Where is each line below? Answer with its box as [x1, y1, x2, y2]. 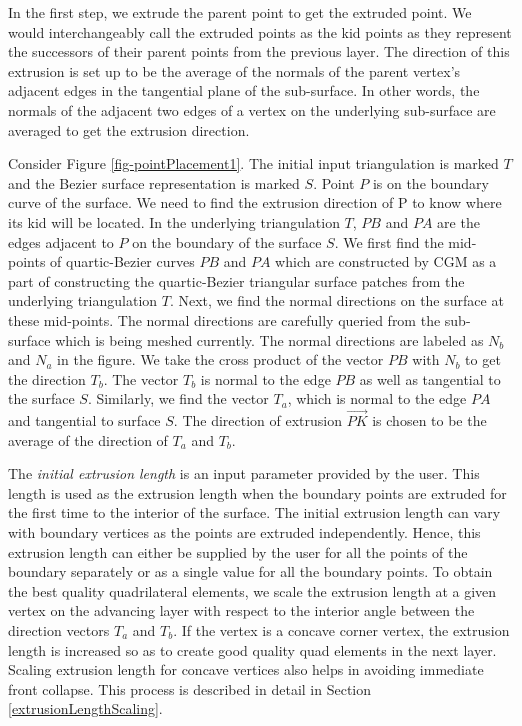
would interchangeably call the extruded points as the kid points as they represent [8, 21, 512, 42]
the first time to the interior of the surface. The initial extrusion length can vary [8, 502, 501, 523]
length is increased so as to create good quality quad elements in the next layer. [8, 639, 497, 660]
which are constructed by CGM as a [275, 251, 497, 272]
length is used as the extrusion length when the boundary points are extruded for [8, 482, 507, 503]
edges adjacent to [8, 231, 114, 252]
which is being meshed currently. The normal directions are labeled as [55, 329, 484, 350]
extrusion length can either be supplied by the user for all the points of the [8, 541, 468, 562]
